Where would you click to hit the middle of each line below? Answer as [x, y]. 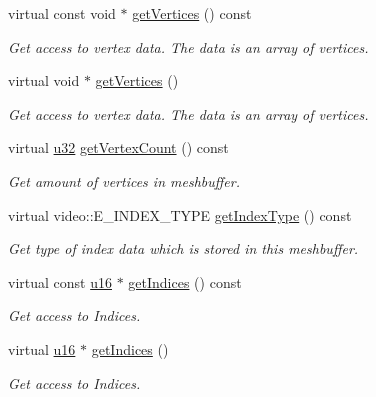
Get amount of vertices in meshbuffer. [124, 180]
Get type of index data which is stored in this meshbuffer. [183, 248]
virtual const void [62, 13]
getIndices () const [185, 281]
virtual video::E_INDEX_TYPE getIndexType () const [180, 214]
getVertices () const [192, 13]
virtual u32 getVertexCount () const [118, 147]
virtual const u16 [60, 281]
